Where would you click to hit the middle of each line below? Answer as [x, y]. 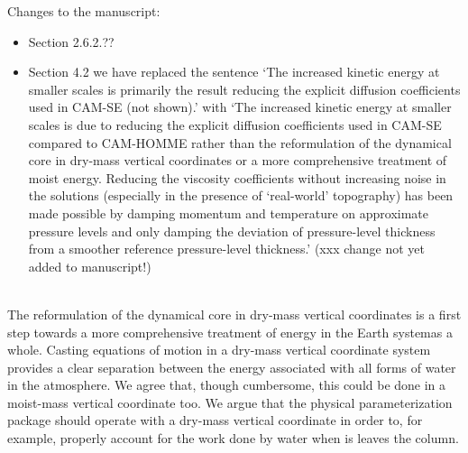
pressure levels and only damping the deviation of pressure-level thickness [232, 231]
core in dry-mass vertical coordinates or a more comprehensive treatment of [238, 160]
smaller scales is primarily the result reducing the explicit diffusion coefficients [244, 89]
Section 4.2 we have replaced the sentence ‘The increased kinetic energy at [234, 72]
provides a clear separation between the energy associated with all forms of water [232, 367]
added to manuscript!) [90, 266]
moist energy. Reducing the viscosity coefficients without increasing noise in [237, 177]
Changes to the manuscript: [84, 11]
